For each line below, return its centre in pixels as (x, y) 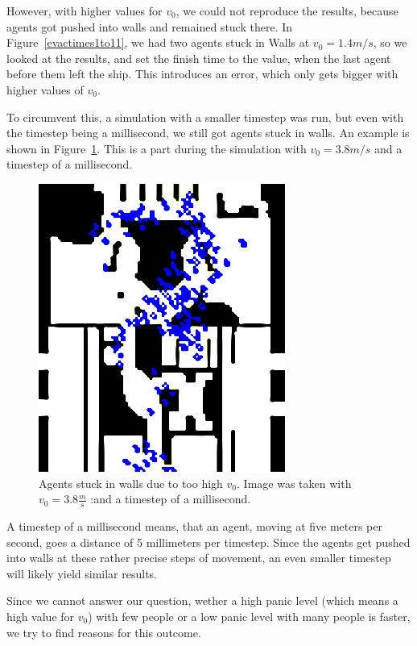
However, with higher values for (85, 10)
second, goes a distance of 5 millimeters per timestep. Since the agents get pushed (208, 542)
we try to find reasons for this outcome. (104, 632)
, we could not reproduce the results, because (287, 10)
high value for (41, 616)
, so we (390, 42)
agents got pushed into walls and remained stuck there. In (150, 26)
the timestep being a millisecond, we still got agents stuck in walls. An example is (208, 133)
